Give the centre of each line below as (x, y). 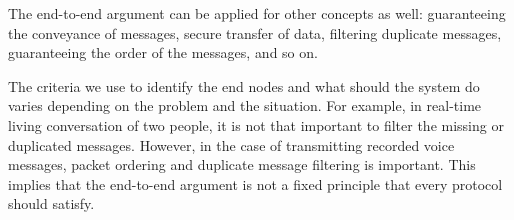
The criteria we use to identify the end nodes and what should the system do (244, 85)
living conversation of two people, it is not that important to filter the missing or (256, 124)
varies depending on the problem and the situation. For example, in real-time (245, 105)
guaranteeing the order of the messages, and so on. (163, 52)
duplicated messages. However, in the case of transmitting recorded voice (231, 144)
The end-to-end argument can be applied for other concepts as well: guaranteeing (257, 13)
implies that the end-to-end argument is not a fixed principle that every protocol (255, 183)
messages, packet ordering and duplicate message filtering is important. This (242, 164)
